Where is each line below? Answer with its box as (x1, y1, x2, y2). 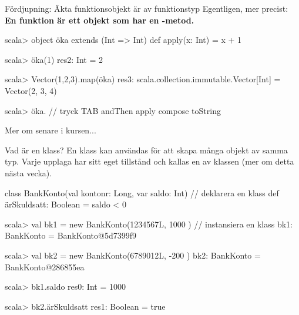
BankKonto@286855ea (5, 260, 85, 273)
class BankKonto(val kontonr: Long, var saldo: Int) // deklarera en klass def (5, 186, 279, 199)
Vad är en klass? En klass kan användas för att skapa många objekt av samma (5, 143, 288, 156)
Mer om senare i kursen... (5, 124, 96, 136)
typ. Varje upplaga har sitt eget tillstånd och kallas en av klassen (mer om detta (5, 155, 294, 167)
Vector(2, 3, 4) (5, 84, 57, 96)
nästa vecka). (5, 166, 52, 179)
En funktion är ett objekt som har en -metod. (5, 14, 194, 26)
